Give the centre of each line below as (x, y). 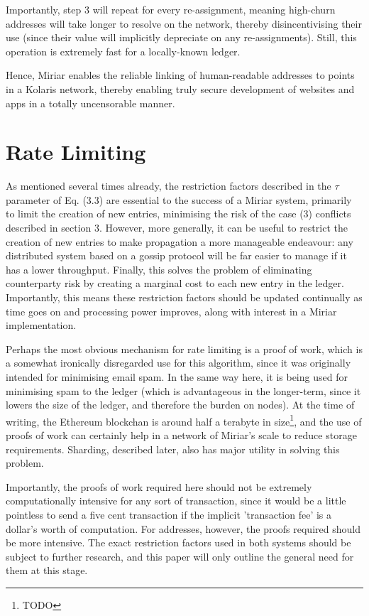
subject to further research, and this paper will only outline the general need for (180, 556)
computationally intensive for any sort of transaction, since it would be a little (176, 501)
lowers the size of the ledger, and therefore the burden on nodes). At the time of (180, 405)
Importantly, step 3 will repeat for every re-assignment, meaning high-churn (171, 9)
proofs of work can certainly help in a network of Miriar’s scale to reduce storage (181, 435)
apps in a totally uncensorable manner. (90, 103)
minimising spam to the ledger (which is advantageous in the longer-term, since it (183, 390)
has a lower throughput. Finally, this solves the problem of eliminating (159, 269)
